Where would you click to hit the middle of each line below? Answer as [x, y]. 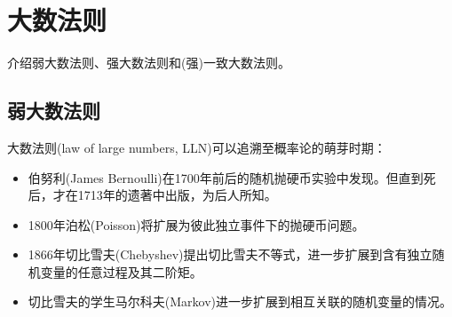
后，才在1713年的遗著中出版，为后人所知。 [152, 195]
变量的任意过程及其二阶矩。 [121, 271]
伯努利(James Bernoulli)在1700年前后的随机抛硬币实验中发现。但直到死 [232, 177]
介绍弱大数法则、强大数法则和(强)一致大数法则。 [149, 63]
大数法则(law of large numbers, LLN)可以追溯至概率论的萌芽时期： [197, 147]
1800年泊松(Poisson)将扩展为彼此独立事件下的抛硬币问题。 [196, 224]
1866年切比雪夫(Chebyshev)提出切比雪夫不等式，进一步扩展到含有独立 [230, 254]
